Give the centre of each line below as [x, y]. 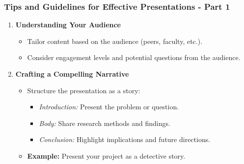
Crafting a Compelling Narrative [72, 74]
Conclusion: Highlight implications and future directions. [125, 139]
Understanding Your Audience [68, 25]
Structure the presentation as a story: [84, 90]
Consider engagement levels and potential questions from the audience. [134, 57]
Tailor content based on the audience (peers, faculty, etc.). [115, 41]
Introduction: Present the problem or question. [109, 107]
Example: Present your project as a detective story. [106, 155]
